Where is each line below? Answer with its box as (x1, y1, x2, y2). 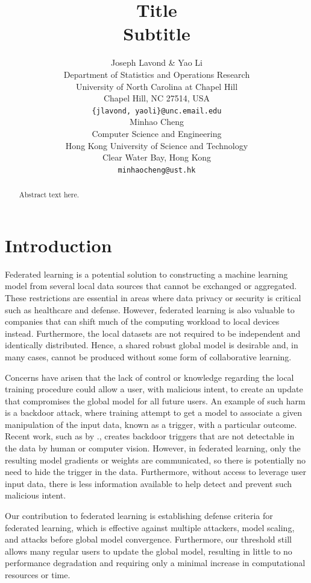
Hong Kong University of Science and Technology (65, 139, 248, 151)
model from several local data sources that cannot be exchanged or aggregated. (5, 279, 297, 292)
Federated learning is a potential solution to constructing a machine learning (5, 267, 288, 280)
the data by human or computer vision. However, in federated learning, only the (5, 442, 301, 454)
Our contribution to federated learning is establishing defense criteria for (5, 509, 273, 522)
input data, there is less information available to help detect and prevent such (5, 477, 292, 489)
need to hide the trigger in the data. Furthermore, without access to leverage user (5, 465, 307, 478)
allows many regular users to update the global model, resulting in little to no (5, 544, 292, 557)
